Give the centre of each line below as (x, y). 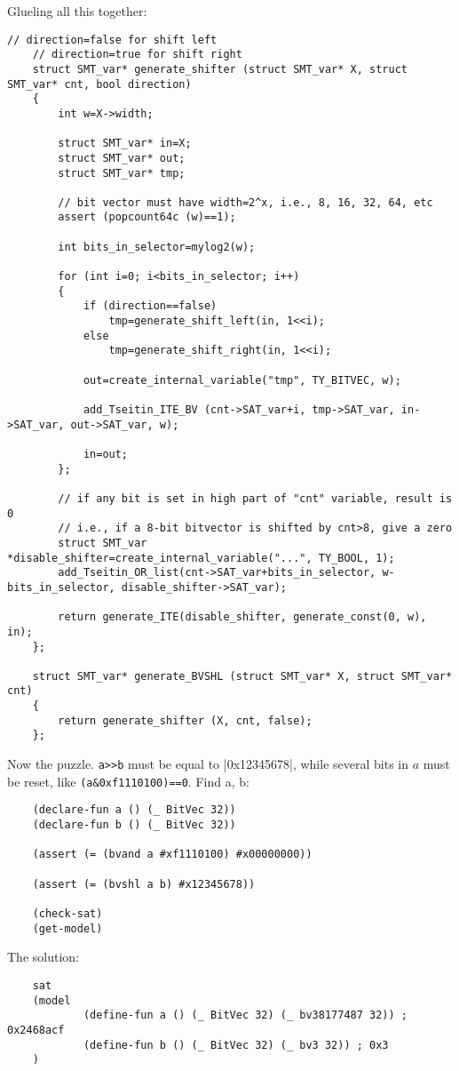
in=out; (106, 454)
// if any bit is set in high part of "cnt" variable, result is (255, 498)
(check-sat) (67, 914)
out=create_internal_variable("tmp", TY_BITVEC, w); (242, 380)
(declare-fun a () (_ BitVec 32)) (134, 810)
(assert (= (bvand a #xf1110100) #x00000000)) (172, 855)
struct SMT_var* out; (122, 158)
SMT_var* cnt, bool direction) (99, 84)
